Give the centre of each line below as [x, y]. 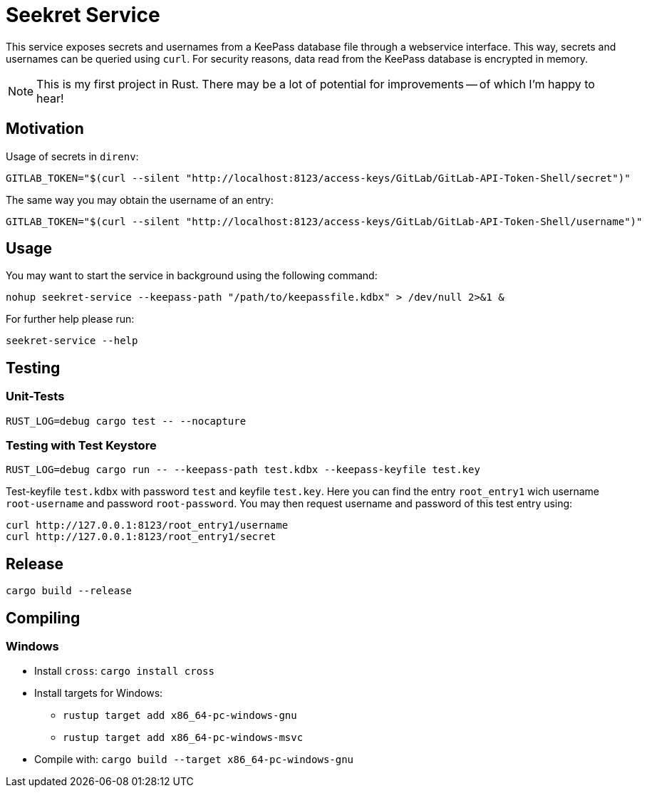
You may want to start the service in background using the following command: [192, 276]
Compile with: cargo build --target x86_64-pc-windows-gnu [194, 760]
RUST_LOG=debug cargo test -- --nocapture [126, 421]
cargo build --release [69, 591]
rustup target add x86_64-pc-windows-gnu [180, 716]
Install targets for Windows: [99, 693]
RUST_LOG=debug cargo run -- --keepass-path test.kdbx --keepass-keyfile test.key [243, 470]
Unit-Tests [35, 396]
